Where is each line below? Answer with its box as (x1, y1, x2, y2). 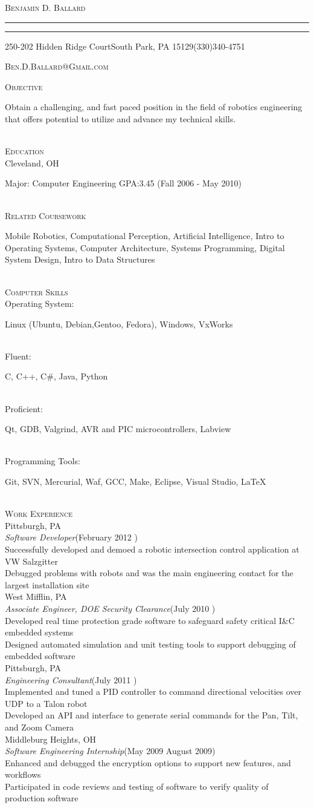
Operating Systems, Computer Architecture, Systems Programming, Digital (5, 241, 285, 254)
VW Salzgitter (5, 554, 58, 567)
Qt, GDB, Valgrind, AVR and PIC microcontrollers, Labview (5, 422, 231, 435)
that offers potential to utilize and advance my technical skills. (5, 112, 236, 125)
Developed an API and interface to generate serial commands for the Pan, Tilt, (5, 709, 298, 721)
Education (5, 145, 44, 157)
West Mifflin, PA (5, 590, 67, 603)
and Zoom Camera (5, 720, 74, 733)
